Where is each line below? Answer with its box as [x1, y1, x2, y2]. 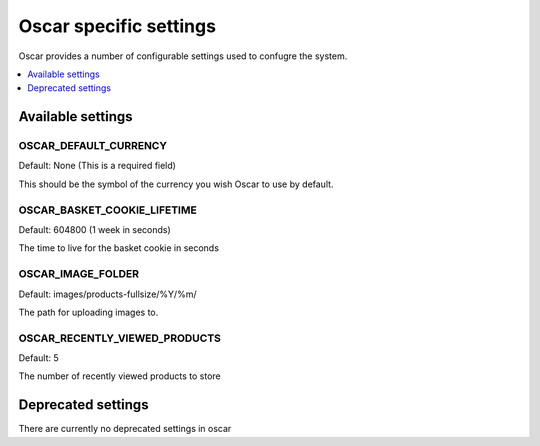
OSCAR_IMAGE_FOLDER [18, 267, 140, 281]
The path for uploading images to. [18, 306, 159, 318]
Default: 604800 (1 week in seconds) [18, 224, 172, 236]
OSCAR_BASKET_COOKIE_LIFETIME [18, 203, 197, 217]
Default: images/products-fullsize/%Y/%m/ [18, 288, 197, 300]
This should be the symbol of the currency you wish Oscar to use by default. [18, 178, 334, 190]
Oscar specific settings [18, 15, 217, 37]
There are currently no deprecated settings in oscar [18, 423, 232, 435]
